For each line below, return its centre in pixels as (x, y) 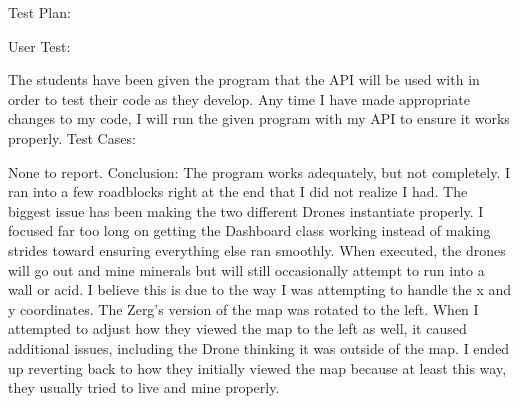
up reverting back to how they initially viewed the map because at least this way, (257, 367)
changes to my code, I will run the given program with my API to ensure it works (259, 118)
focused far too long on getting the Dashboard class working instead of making (249, 230)
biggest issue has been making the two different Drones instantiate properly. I (246, 210)
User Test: (39, 45)
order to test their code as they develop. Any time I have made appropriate (239, 98)
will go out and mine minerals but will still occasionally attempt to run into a (246, 269)
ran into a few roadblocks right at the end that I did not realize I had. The (238, 191)
